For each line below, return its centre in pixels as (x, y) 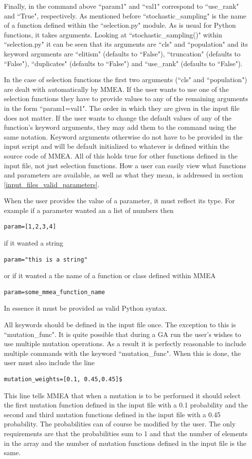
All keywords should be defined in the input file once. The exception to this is (120, 325)
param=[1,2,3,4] (30, 227)
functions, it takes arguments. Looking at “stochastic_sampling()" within (113, 34)
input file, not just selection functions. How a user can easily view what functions (125, 165)
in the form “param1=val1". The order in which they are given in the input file (122, 108)
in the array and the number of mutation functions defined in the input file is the (125, 443)
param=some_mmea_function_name (54, 292)
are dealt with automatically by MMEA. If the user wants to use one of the (117, 89)
